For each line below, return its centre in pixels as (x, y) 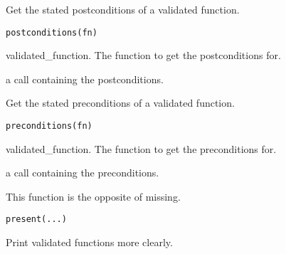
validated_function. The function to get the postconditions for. (143, 55)
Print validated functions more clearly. (89, 242)
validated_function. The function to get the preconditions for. (141, 148)
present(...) (36, 219)
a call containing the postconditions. (85, 79)
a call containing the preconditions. (83, 173)
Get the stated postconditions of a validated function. (123, 9)
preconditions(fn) (49, 126)
